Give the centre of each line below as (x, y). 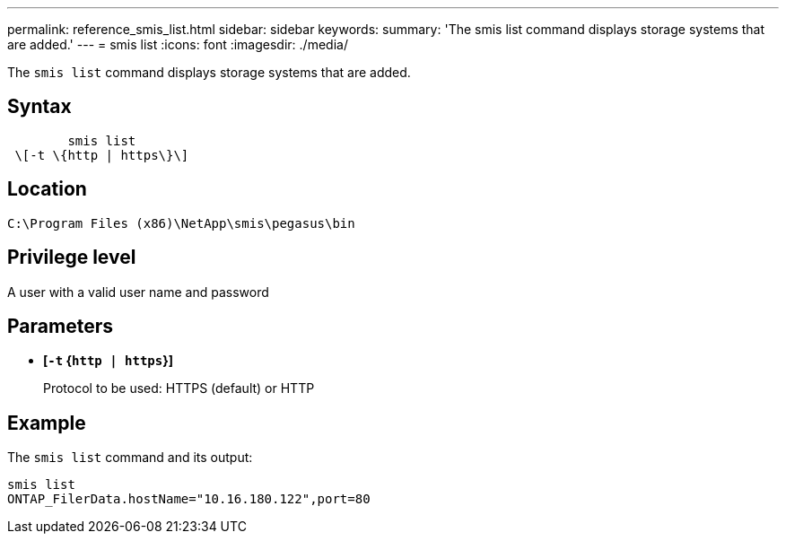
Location (47, 189)
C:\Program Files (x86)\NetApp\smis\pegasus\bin (181, 223)
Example (47, 423)
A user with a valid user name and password (138, 292)
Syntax (39, 107)
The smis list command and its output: (130, 458)
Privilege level (72, 257)
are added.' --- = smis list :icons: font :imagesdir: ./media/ (178, 44)
